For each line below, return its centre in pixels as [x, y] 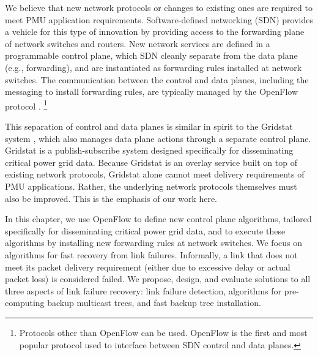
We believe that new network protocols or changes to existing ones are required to [159, 7]
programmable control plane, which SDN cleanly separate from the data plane [151, 55]
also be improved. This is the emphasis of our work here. [111, 198]
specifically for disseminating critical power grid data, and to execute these [145, 230]
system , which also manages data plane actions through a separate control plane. [158, 138]
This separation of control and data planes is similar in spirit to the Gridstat [149, 126]
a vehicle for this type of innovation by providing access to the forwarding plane [155, 32]
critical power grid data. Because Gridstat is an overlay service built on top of [151, 162]
